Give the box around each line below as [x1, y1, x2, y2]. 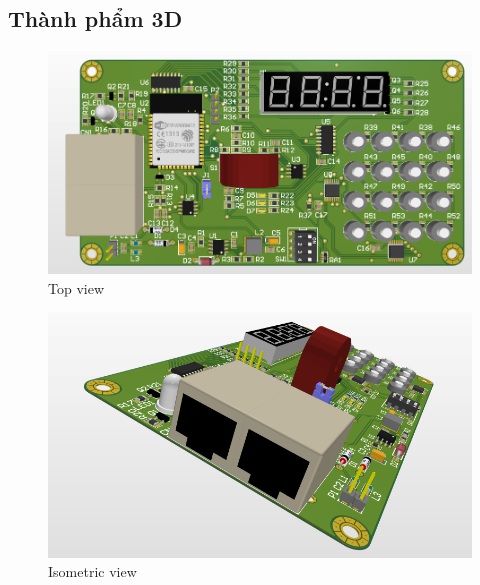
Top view [48, 277, 104, 298]
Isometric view [48, 561, 137, 582]
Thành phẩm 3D [8, 3, 183, 34]
